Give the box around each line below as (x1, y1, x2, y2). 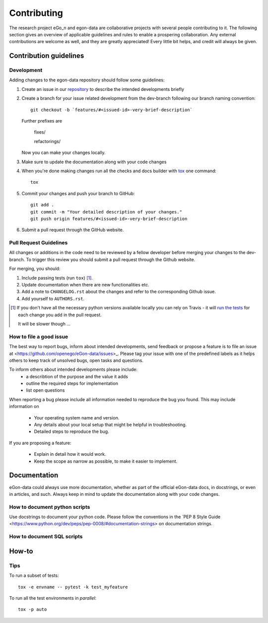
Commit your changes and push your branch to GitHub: (21, 190, 135, 196)
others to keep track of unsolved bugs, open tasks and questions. (9, 357, 144, 363)
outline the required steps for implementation (26, 380, 119, 387)
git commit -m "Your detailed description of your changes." (30, 209, 182, 214)
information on (9, 404, 39, 410)
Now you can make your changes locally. (21, 149, 106, 156)
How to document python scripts (9, 503, 90, 510)
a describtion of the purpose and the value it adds (26, 373, 129, 379)
